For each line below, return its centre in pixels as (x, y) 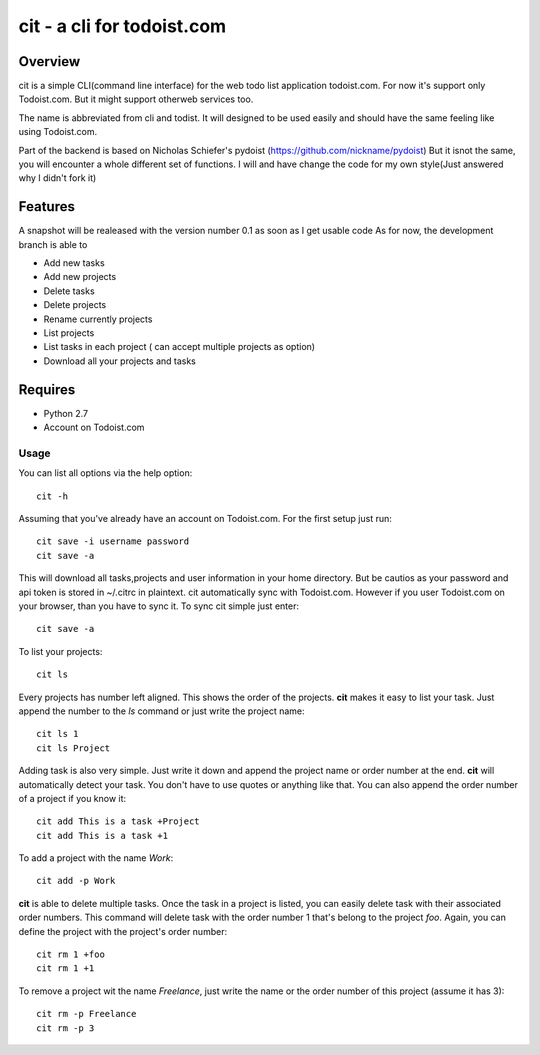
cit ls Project (73, 748)
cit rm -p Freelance (86, 1014)
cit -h (52, 496)
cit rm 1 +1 (65, 968)
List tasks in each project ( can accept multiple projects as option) (179, 347)
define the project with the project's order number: (123, 931)
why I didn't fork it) (57, 178)
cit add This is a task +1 (102, 835)
